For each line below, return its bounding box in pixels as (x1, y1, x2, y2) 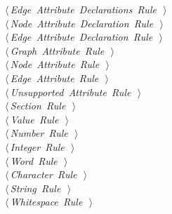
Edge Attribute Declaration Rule (10, 29, 153, 44)
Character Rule (10, 167, 77, 182)
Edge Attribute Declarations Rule (10, 2, 157, 16)
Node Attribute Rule (10, 57, 100, 72)
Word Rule (10, 153, 58, 168)
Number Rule (10, 126, 68, 140)
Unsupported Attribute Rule (10, 84, 131, 99)
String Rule (10, 180, 61, 195)
